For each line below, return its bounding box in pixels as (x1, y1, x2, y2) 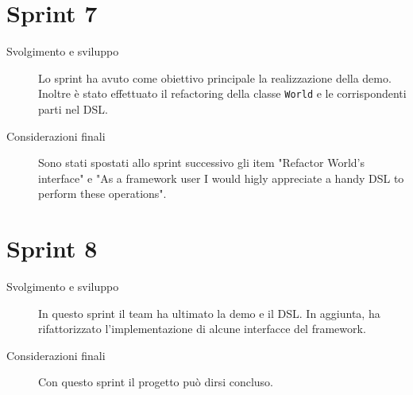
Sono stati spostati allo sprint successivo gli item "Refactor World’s (38, 154, 365, 171)
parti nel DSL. (38, 100, 108, 117)
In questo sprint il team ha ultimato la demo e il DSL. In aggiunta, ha (38, 304, 380, 321)
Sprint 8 (6, 232, 98, 265)
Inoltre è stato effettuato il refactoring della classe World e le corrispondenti (38, 85, 407, 102)
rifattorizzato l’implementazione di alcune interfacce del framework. (38, 320, 366, 337)
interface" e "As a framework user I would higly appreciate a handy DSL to (38, 169, 404, 186)
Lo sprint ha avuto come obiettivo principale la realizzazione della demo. (38, 69, 392, 86)
